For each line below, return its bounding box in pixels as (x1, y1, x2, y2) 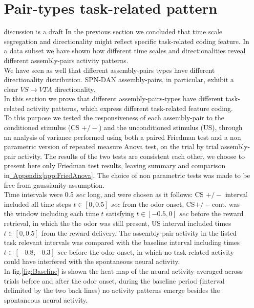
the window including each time (4, 208, 99, 219)
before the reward (190, 208, 244, 219)
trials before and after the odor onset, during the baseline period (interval (4, 275, 225, 286)
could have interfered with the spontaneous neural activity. (4, 256, 180, 266)
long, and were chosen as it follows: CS (87, 189, 204, 199)
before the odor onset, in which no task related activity (69, 246, 234, 257)
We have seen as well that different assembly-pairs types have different (4, 65, 215, 75)
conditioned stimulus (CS (4, 122, 80, 132)
